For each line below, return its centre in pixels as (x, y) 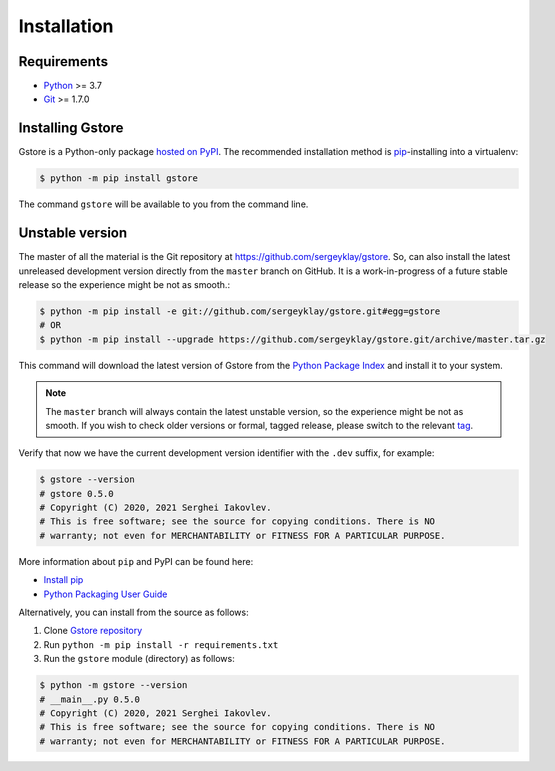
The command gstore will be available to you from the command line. (163, 204)
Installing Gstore (71, 128)
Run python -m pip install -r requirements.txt (161, 644)
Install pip (63, 580)
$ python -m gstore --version (113, 685)
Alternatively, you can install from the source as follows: (133, 612)
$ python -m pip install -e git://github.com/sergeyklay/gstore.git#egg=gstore (240, 311)
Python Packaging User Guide (105, 594)
